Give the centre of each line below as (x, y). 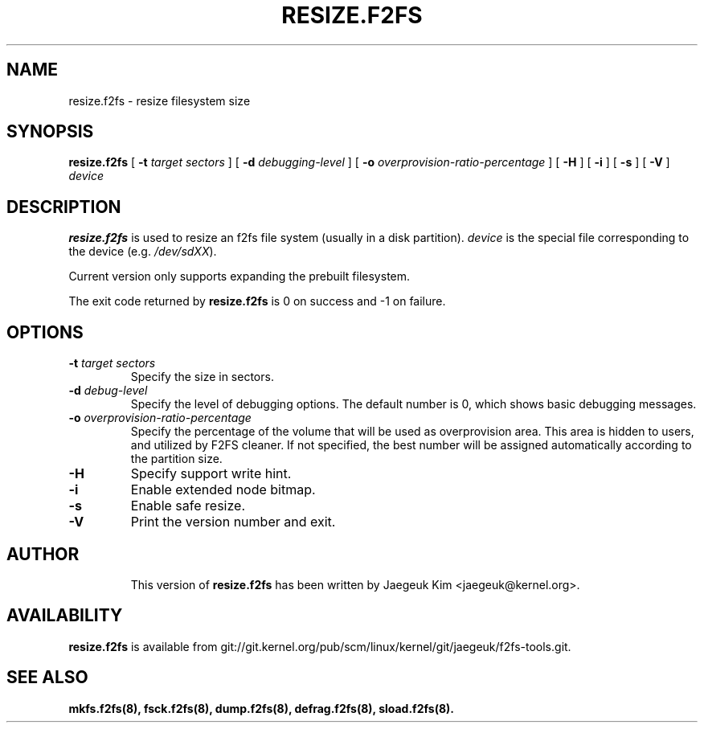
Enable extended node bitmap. (223, 490)
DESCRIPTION (64, 207)
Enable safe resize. (188, 506)
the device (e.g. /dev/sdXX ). (143, 252)
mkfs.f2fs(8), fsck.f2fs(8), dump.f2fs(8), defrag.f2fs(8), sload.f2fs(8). (262, 708)
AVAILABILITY (65, 616)
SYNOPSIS (50, 132)
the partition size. (176, 459)
